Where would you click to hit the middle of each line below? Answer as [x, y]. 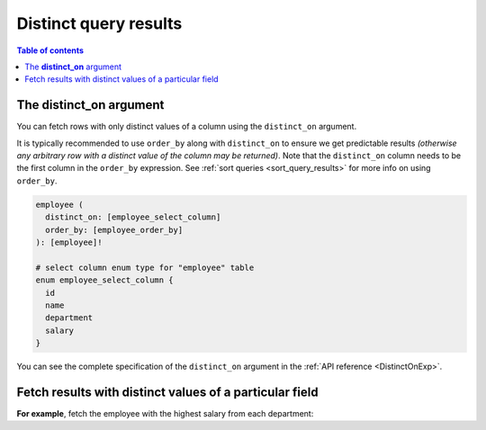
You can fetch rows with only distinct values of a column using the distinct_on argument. [187, 127]
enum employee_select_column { [105, 280]
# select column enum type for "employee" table [145, 267]
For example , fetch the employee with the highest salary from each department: [165, 413]
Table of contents [50, 50]
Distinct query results [99, 23]
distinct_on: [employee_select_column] [133, 217]
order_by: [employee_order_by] [114, 230]
